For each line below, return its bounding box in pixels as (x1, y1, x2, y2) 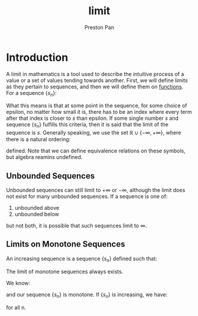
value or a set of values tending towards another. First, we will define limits (6, 76, 188, 84)
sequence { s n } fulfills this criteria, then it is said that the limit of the (6, 121, 168, 130)
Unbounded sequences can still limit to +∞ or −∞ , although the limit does (6, 187, 186, 194)
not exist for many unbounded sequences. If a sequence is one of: (6, 193, 168, 200)
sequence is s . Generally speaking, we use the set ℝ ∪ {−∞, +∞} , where (6, 129, 181, 136)
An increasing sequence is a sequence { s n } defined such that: (6, 255, 158, 263)
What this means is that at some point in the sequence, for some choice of (6, 102, 187, 109)
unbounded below (14, 210, 59, 218)
